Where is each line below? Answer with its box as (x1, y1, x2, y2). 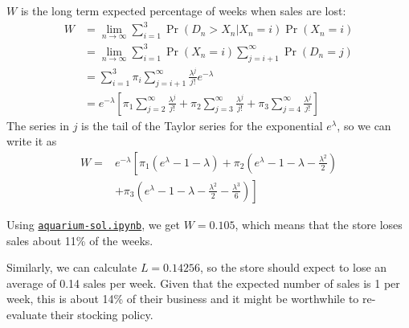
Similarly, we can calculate (6, 259, 137, 276)
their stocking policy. (50, 305, 153, 322)
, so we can (337, 117, 391, 133)
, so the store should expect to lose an (199, 259, 387, 276)
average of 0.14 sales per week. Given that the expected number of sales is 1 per (6, 274, 400, 291)
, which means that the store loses (235, 215, 403, 232)
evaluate (6, 305, 47, 322)
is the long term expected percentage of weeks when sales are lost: (20, 2, 346, 18)
